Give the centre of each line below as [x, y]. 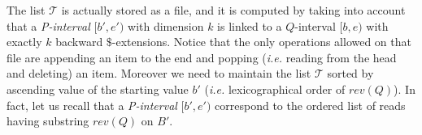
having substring [48, 121]
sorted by [350, 73]
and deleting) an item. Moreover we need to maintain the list [159, 73]
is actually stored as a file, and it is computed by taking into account [233, 10]
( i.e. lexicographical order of [275, 89]
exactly [24, 42]
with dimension [166, 25]
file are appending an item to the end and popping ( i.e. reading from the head [202, 57]
